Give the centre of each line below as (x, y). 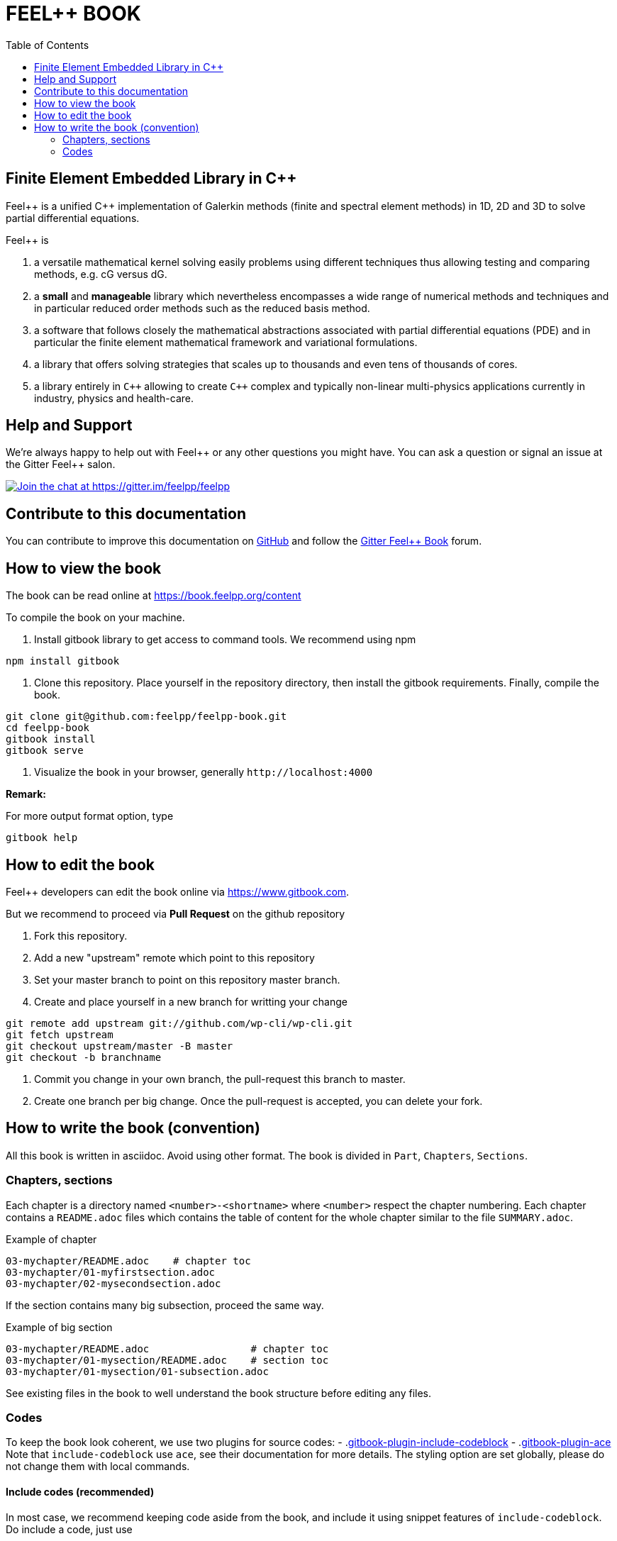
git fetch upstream (60, 1034)
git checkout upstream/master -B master (119, 1046)
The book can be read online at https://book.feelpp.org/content (154, 596)
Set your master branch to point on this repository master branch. (187, 979)
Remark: (26, 794)
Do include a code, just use (69, 1529)
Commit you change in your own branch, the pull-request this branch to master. (220, 1079)
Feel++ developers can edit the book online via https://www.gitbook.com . (178, 891)
